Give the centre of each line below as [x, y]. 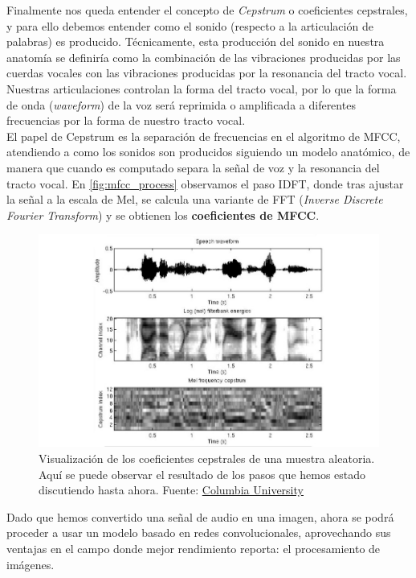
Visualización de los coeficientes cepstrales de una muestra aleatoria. [207, 458]
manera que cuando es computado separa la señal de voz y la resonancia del [193, 167]
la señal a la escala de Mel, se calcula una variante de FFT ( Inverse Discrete [195, 199]
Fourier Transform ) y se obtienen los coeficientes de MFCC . [163, 215]
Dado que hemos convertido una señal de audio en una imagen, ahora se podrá [200, 516]
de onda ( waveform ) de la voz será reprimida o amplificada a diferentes [181, 104]
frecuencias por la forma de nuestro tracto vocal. [126, 120]
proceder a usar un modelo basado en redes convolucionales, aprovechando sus [199, 533]
